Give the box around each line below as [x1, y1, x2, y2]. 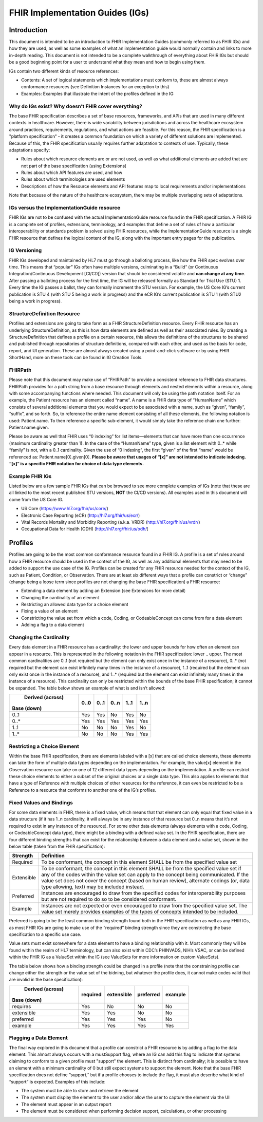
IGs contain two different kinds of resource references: [9, 68, 119, 74]
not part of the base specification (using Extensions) [21, 163, 127, 169]
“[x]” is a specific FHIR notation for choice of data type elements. [9, 460, 144, 466]
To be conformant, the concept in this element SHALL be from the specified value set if [41, 865, 242, 872]
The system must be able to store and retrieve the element [21, 1087, 139, 1093]
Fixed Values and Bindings [9, 799, 73, 806]
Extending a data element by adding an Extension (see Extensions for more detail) [21, 588, 186, 594]
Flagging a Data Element [9, 1034, 68, 1041]
